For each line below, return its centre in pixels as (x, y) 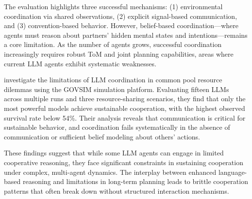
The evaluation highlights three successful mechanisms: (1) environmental (113, 6)
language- (233, 172)
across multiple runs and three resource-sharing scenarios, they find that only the (125, 99)
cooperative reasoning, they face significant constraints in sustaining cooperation (124, 162)
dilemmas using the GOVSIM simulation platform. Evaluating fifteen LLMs (117, 89)
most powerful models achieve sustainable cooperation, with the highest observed (125, 108)
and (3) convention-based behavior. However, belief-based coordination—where (121, 25)
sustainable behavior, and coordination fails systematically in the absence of (117, 127)
